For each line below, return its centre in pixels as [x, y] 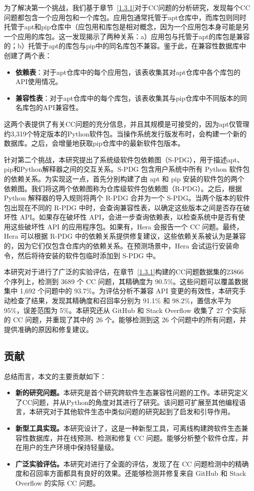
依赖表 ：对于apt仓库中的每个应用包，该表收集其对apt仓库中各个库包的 [128, 72]
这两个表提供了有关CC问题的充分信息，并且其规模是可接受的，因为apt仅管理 [127, 123]
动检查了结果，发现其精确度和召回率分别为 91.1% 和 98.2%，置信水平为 [118, 301]
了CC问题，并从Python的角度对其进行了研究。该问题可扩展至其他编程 [127, 402]
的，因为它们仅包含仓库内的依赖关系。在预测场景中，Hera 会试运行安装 [118, 246]
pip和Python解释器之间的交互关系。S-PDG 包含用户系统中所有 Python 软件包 [127, 169]
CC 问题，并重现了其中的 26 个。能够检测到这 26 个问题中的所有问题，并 [130, 320]
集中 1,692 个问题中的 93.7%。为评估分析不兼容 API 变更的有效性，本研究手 [125, 291]
